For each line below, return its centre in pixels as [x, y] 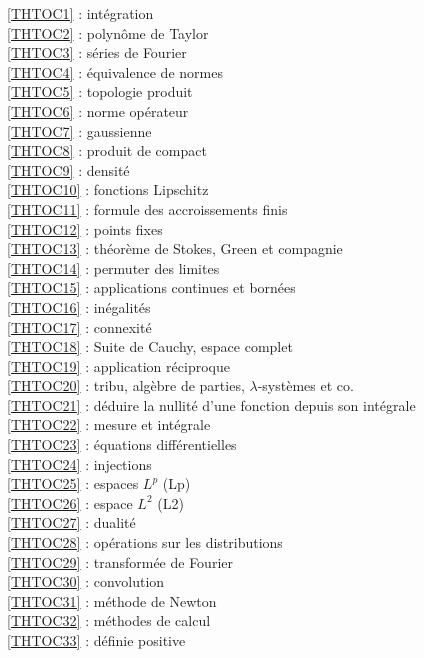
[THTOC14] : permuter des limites [113, 267]
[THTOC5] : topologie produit [100, 91]
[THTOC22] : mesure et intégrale [109, 424]
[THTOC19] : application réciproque [118, 365]
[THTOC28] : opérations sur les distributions [145, 542]
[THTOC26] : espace [70, 502]
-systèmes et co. [305, 385]
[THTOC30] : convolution [86, 581]
